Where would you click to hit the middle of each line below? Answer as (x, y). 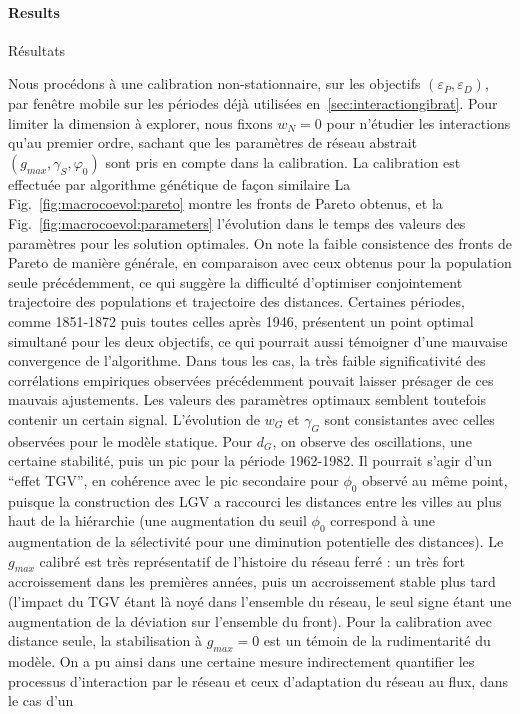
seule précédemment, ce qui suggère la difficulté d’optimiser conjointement (235, 281)
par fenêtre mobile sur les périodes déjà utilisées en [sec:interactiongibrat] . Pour (253, 102)
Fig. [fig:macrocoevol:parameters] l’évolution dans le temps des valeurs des (237, 222)
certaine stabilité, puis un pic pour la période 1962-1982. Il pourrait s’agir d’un (250, 460)
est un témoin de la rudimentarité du (377, 640)
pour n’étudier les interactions (418, 122)
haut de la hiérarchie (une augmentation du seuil (157, 520)
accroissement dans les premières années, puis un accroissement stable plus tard (252, 581)
